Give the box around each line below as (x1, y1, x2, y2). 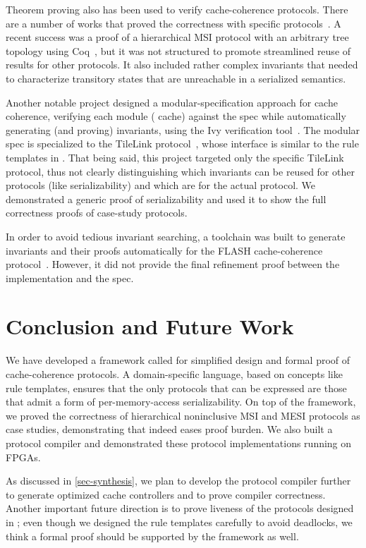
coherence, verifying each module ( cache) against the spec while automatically (6, 109, 346, 123)
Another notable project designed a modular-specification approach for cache (6, 95, 338, 109)
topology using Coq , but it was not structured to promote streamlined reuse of (6, 43, 351, 58)
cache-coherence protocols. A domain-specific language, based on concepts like (6, 367, 343, 381)
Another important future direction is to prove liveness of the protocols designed (6, 501, 354, 516)
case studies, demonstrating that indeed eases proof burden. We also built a (6, 422, 333, 437)
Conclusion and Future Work (6, 312, 294, 341)
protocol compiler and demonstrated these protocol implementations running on (6, 435, 352, 450)
